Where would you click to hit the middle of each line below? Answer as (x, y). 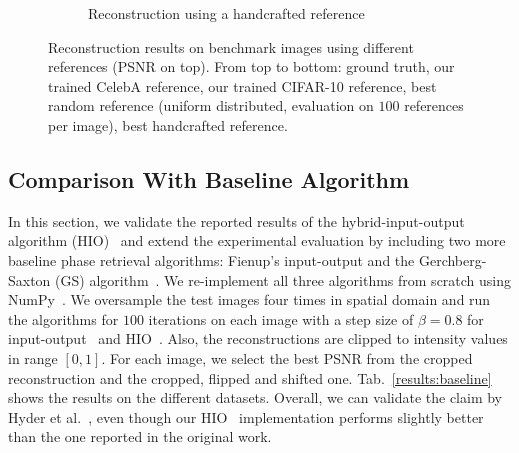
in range (33, 357)
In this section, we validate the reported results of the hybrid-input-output (236, 220)
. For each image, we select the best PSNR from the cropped (287, 357)
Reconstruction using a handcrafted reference (226, 13)
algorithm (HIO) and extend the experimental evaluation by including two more (257, 240)
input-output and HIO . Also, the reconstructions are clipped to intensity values (258, 338)
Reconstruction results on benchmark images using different (231, 46)
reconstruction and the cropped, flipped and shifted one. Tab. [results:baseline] (250, 377)
